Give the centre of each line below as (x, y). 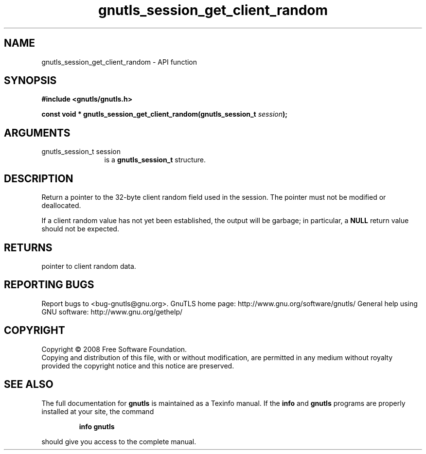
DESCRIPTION (39, 178)
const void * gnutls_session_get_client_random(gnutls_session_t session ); (165, 114)
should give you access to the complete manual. (119, 441)
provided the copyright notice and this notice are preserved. (138, 366)
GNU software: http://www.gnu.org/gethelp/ (112, 312)
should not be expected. (80, 229)
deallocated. (61, 206)
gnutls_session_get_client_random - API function (119, 62)
